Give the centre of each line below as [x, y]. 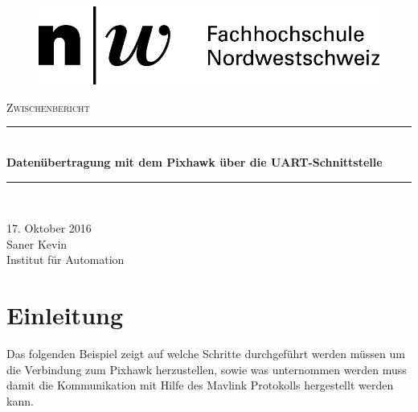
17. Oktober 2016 [49, 228]
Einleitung [65, 315]
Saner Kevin [37, 243]
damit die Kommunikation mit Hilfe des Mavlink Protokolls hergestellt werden [200, 385]
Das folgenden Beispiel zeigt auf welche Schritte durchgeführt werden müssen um [206, 354]
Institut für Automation [66, 260]
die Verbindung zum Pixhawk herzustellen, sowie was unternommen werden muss [207, 369]
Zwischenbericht [48, 107]
